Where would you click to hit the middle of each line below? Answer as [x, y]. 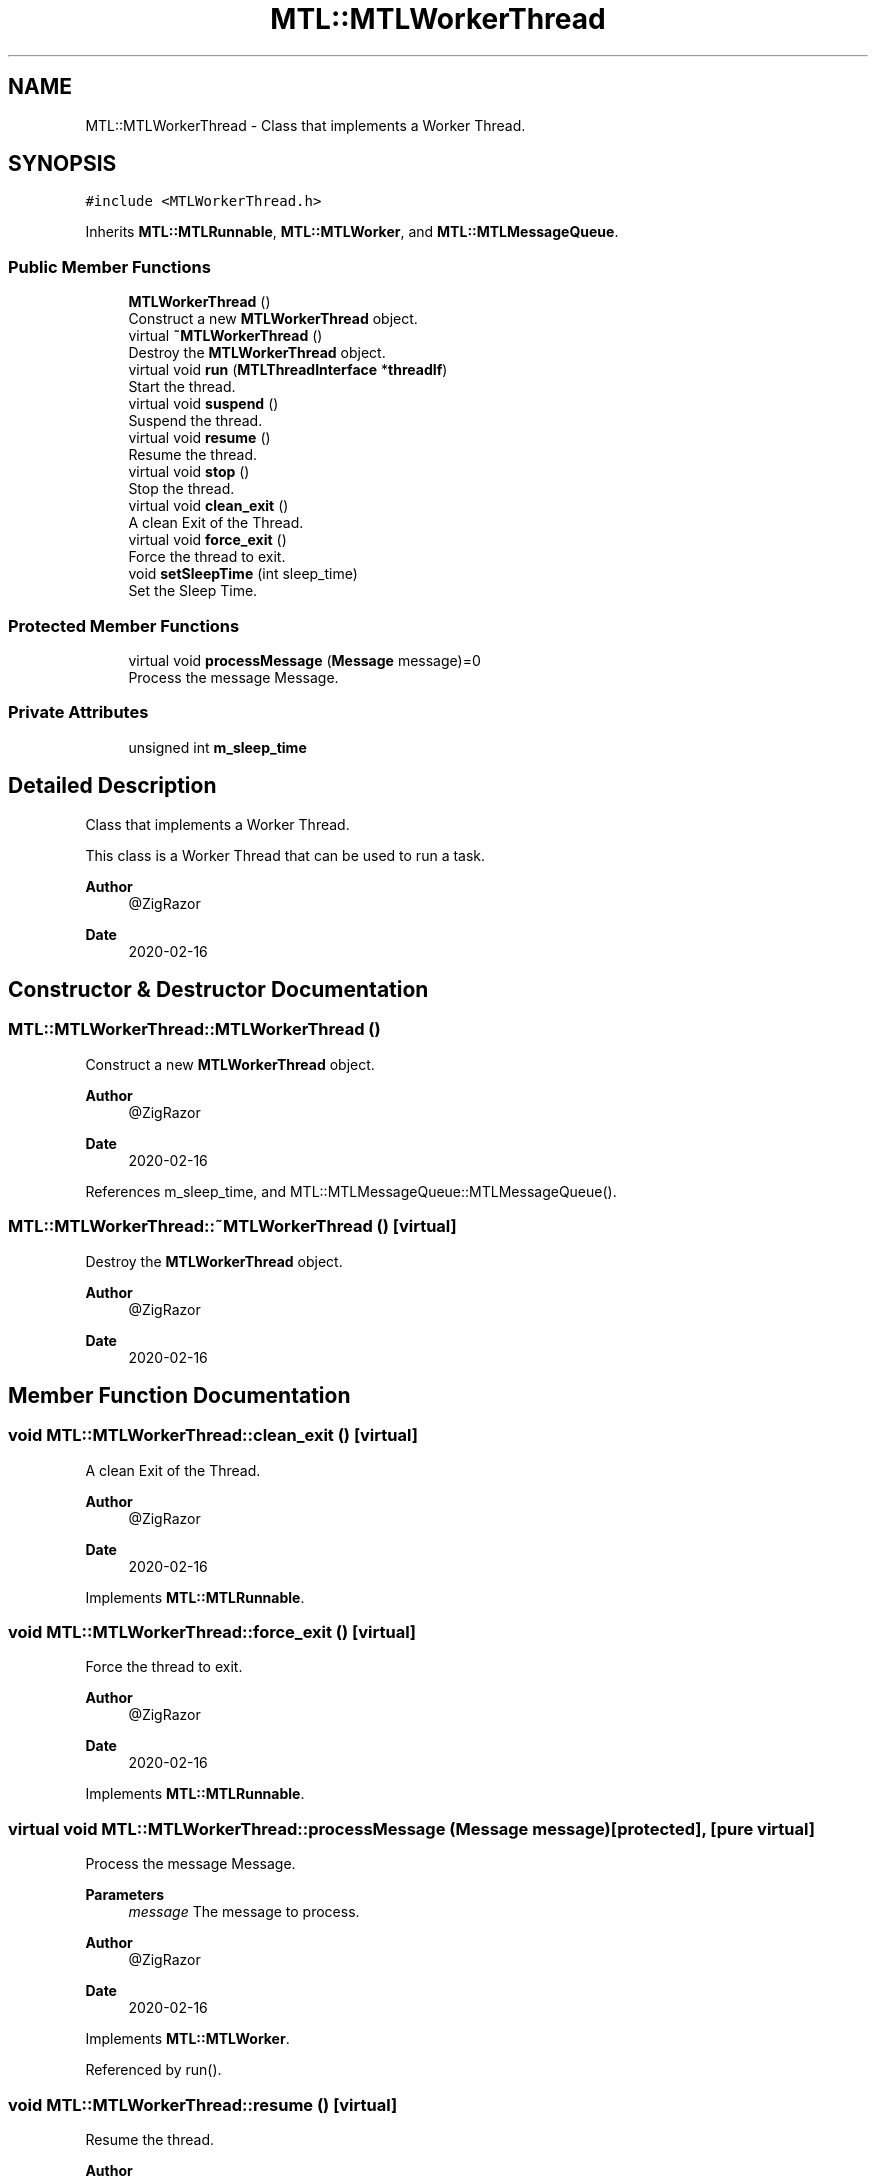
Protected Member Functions [124, 625]
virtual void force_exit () [207, 540]
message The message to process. [244, 1912]
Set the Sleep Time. [193, 591]
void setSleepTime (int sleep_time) [243, 574]
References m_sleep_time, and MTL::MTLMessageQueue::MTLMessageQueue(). [351, 1191]
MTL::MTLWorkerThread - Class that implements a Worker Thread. [305, 125]
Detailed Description [112, 786]
